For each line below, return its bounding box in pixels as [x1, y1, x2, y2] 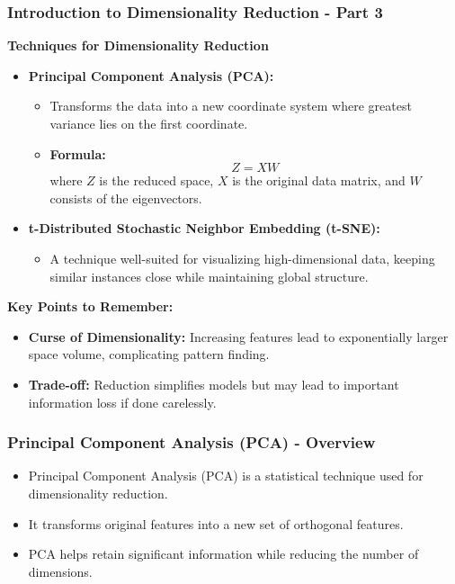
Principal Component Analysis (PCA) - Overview [7, 431, 376, 454]
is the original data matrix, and [232, 171, 406, 190]
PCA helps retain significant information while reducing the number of [28, 544, 419, 563]
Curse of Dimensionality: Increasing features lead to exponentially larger [28, 327, 449, 346]
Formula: [49, 144, 106, 163]
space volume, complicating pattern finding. [28, 345, 270, 364]
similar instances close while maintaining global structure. [49, 266, 369, 285]
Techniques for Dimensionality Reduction [7, 36, 269, 55]
